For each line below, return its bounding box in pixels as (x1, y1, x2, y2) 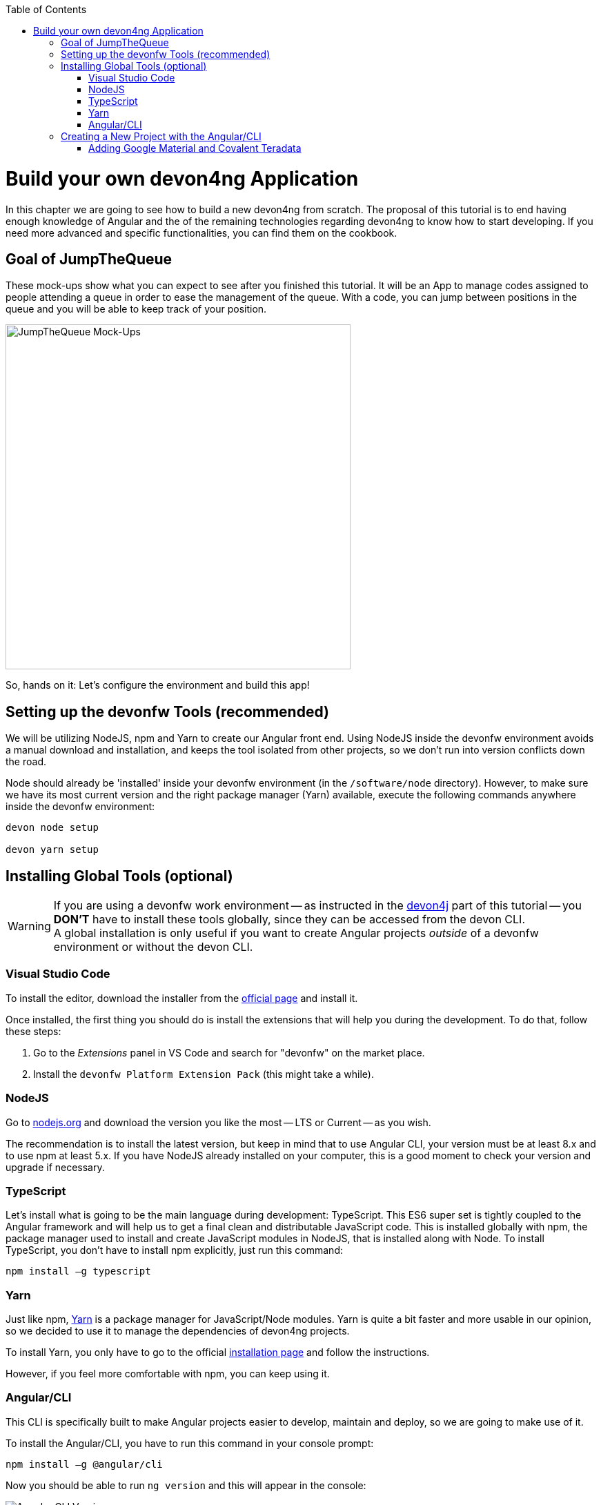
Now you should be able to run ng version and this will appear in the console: (6, 1479, 366, 1491)
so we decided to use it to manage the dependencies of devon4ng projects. (6, 1325, 350, 1337)
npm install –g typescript (6, 1266, 151, 1277)
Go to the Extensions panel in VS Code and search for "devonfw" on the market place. (33, 1046, 425, 1059)
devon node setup (6, 822, 99, 834)
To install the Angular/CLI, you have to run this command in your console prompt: (6, 1437, 374, 1449)
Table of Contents (6, 3, 87, 15)
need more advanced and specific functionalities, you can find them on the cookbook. (6, 226, 397, 239)
